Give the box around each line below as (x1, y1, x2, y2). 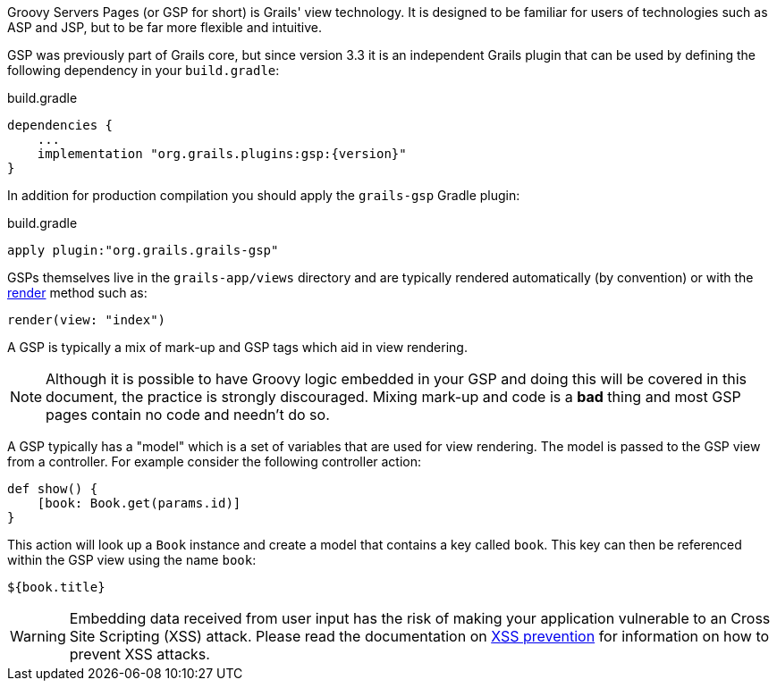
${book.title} (7, 580, 106, 594)
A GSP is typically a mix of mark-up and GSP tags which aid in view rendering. (7, 340, 468, 355)
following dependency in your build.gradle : (7, 63, 280, 78)
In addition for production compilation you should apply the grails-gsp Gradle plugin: (7, 188, 520, 203)
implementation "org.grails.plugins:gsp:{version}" (37, 147, 407, 161)
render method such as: (7, 285, 148, 300)
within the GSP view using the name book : (7, 552, 257, 567)
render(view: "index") (7, 313, 166, 327)
